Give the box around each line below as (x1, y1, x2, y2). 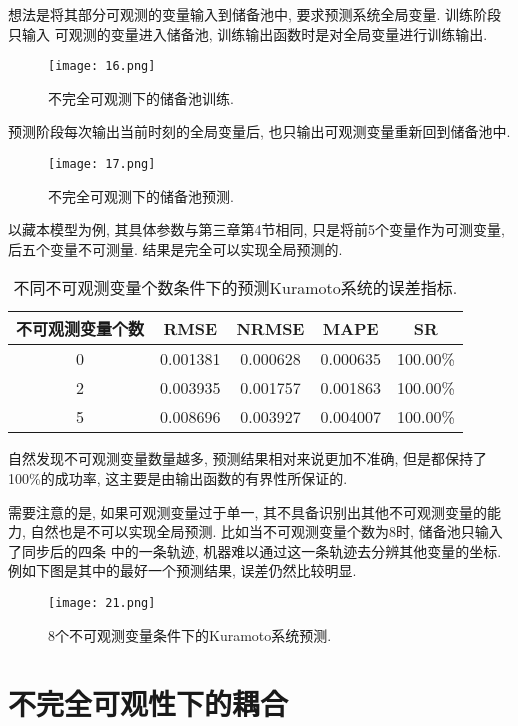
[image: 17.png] (48, 157, 156, 172)
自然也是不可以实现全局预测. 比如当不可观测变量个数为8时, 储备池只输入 (30, 521, 503, 542)
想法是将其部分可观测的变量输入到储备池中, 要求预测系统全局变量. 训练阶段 (8, 4, 502, 24)
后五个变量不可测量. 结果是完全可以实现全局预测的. (8, 238, 343, 259)
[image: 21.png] (48, 596, 156, 611)
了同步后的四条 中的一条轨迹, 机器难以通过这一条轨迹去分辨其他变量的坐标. (8, 540, 502, 561)
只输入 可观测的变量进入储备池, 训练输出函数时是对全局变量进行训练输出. (8, 23, 488, 44)
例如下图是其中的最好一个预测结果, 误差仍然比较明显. (8, 560, 357, 581)
